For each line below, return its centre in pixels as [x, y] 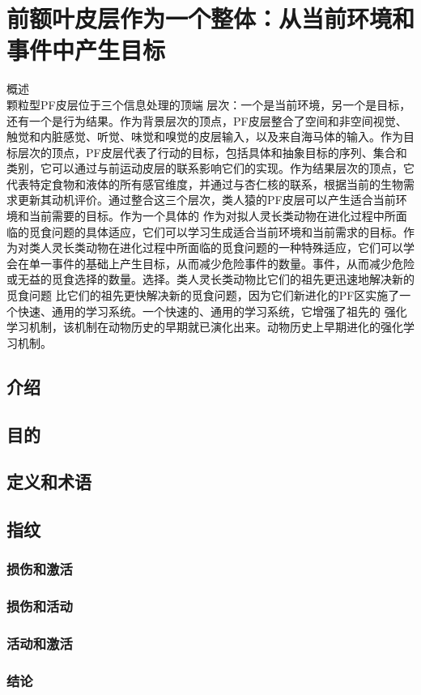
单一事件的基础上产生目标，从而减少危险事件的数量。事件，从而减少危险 [221, 263]
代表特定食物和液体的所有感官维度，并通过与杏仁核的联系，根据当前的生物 [205, 183]
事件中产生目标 [86, 50]
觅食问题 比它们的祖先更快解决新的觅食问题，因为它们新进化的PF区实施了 [203, 295]
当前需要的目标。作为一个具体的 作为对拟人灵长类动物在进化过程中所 [212, 216]
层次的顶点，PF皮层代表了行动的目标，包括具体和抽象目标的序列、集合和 [212, 152]
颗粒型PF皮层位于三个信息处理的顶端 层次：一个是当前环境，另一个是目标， [209, 104]
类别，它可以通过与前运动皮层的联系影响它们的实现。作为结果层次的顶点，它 [210, 168]
